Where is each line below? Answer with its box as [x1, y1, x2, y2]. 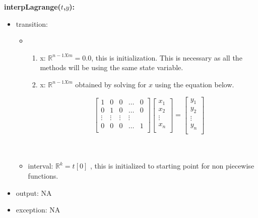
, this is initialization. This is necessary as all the [91, 52, 242, 63]
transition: [16, 18, 48, 29]
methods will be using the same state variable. [40, 62, 183, 73]
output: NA [16, 187, 52, 198]
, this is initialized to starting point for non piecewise [90, 160, 254, 171]
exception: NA [16, 204, 60, 215]
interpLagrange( [4, 2, 61, 12]
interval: [28, 160, 53, 171]
